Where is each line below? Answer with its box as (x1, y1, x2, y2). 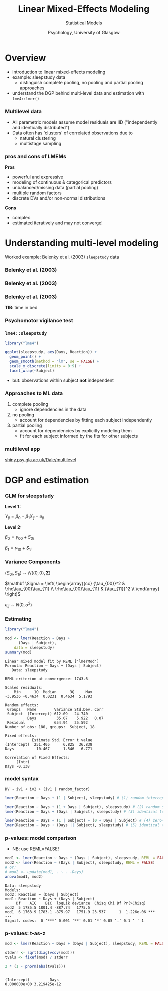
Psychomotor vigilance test (5, 317, 73, 324)
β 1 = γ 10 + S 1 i (5, 545, 32, 552)
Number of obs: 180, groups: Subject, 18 (5, 724, 95, 729)
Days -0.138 (5, 764, 30, 769)
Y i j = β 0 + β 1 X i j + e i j (5, 513, 44, 520)
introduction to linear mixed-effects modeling (12, 69, 106, 75)
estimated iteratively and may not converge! (12, 220, 103, 226)
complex (12, 215, 30, 221)
